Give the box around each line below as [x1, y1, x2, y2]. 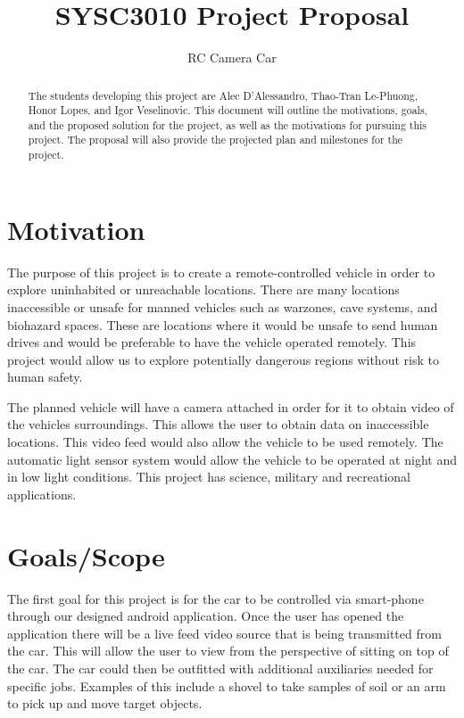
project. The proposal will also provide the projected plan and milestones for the [28, 132, 403, 147]
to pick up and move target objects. [7, 694, 203, 713]
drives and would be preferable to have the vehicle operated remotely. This [7, 333, 417, 351]
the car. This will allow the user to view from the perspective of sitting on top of [7, 641, 449, 660]
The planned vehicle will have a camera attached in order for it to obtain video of [7, 397, 454, 416]
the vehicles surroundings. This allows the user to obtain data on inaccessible [7, 415, 429, 433]
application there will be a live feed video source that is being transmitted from [7, 623, 442, 642]
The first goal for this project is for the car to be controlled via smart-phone [7, 589, 424, 607]
